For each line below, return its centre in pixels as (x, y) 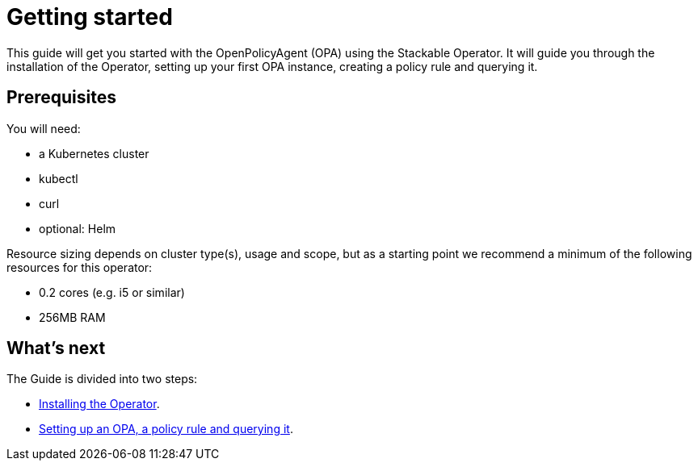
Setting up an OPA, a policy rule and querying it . (166, 429)
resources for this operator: (80, 267)
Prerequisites (61, 98)
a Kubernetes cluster (94, 153)
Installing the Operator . (99, 404)
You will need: (44, 128)
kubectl (59, 178)
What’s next (56, 348)
